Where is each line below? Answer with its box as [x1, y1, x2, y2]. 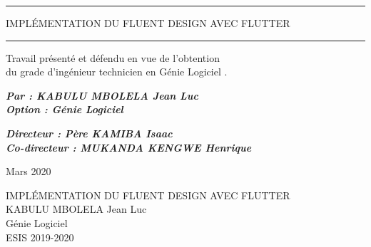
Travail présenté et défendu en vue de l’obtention [6, 50, 220, 65]
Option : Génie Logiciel [6, 102, 123, 117]
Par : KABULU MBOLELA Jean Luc [6, 88, 198, 103]
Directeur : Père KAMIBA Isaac [6, 125, 173, 140]
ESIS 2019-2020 [6, 229, 74, 244]
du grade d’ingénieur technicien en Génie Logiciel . [6, 64, 228, 79]
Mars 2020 [6, 164, 51, 179]
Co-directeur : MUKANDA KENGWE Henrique [6, 140, 252, 154]
